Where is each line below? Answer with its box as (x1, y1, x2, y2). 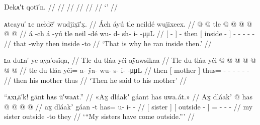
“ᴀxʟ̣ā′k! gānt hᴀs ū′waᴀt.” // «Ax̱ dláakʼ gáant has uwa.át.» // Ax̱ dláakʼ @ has (4, 91, 252, 102)
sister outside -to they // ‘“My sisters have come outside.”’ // (4, 111, 195, 121)
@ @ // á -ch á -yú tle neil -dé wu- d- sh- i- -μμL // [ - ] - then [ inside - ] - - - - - (4, 28, 255, 39)
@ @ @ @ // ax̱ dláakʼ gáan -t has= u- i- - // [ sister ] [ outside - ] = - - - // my (4, 101, 253, 111)
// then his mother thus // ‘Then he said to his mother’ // (4, 74, 187, 85)
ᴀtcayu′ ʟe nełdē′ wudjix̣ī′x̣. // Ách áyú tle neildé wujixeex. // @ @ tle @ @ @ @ (4, 18, 252, 29)
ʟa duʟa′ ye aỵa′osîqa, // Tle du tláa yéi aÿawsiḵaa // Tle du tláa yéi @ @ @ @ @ (4, 55, 256, 65)
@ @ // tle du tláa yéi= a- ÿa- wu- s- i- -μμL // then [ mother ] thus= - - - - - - (4, 64, 249, 75)
